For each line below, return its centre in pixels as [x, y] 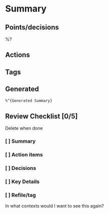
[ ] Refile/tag [20, 195]
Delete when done [24, 128]
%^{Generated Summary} [29, 101]
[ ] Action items [24, 155]
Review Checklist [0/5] [41, 116]
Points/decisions [32, 27]
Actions [17, 55]
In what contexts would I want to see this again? [54, 206]
